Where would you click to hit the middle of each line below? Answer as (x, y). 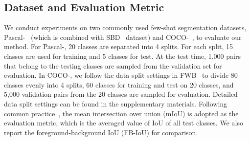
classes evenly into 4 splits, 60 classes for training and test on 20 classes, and (119, 84)
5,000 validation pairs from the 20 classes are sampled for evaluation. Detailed (121, 94)
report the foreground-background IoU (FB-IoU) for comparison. (101, 132)
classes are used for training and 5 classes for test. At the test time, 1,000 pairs (122, 56)
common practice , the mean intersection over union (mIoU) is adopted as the (121, 113)
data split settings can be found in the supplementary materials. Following (116, 103)
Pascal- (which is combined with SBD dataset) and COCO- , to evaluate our (123, 37)
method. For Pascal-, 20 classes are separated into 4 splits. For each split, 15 (118, 46)
